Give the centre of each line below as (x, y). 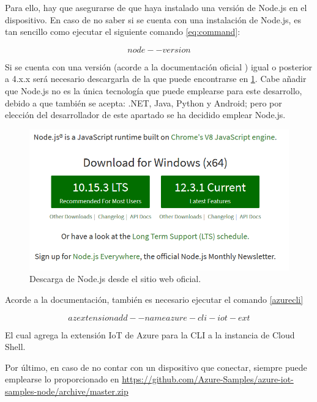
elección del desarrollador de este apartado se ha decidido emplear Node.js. (145, 115)
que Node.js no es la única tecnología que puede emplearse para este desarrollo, (154, 90)
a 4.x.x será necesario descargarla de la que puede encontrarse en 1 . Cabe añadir (156, 79)
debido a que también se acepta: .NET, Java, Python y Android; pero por (144, 102)
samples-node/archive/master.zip (67, 391)
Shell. (15, 347)
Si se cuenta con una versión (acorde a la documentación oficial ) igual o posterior (159, 66)
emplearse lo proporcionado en (62, 379)
